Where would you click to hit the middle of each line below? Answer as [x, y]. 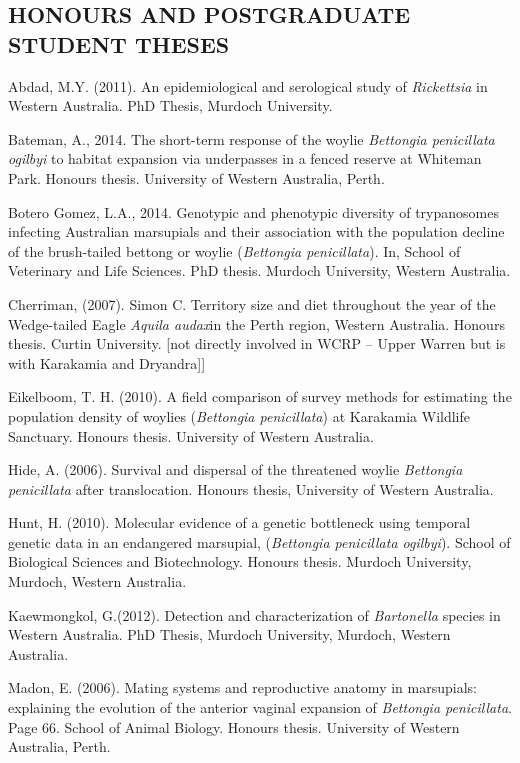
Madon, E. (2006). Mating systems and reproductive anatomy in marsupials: [242, 687]
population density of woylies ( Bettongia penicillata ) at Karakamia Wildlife [239, 415]
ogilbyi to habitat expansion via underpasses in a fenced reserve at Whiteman [245, 158]
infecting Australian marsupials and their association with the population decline [256, 231]
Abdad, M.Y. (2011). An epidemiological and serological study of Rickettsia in [248, 85]
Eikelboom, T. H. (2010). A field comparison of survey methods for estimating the [260, 396]
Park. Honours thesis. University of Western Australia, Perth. [196, 177]
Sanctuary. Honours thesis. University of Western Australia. [191, 435]
